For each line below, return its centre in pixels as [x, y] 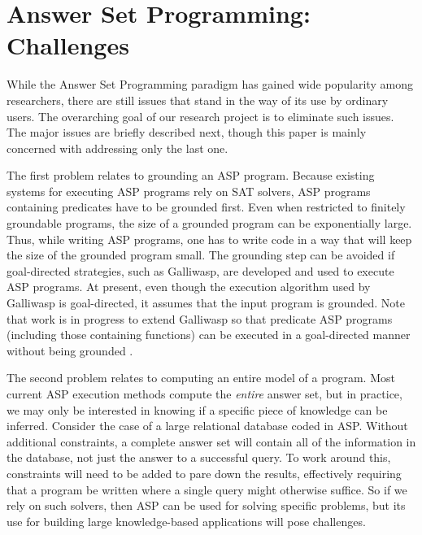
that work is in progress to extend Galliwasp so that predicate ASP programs [200, 318]
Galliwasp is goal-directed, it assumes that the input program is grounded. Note [206, 303]
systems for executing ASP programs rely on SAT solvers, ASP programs [189, 191]
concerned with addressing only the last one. [117, 148]
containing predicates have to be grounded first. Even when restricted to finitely [206, 207]
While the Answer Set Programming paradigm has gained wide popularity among [210, 84]
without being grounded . [70, 350]
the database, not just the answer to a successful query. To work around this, [199, 457]
